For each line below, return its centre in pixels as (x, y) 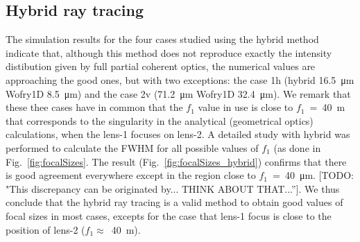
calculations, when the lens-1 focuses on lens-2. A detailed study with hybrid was (178, 134)
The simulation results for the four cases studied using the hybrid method (162, 39)
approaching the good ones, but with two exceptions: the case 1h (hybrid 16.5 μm (180, 79)
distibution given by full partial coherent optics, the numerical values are (161, 66)
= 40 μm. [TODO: (313, 175)
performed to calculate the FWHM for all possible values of (132, 147)
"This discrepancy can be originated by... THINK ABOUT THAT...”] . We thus (173, 188)
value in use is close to (246, 107)
